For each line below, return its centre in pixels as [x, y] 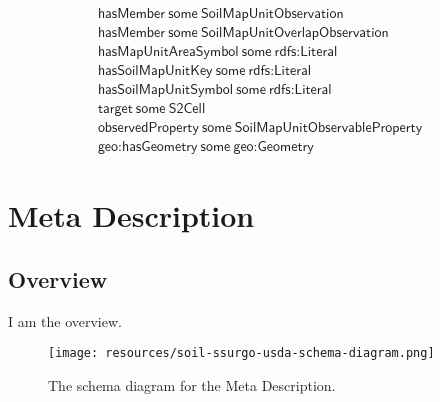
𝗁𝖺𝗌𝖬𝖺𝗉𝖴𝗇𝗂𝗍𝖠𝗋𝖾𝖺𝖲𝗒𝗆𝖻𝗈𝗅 [168, 52]
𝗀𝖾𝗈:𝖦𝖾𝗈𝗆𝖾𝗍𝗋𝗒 [273, 147]
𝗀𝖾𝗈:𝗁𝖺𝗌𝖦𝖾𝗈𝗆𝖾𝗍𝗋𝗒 [147, 147]
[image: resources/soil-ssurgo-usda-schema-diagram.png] [241, 353]
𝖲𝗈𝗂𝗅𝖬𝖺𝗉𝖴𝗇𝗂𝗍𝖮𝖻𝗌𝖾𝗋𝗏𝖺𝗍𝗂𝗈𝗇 [272, 14]
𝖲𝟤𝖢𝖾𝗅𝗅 [187, 109]
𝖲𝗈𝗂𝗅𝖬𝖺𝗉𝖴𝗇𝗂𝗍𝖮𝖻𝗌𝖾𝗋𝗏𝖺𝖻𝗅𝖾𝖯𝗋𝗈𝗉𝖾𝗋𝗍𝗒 [328, 128]
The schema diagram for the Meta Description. [192, 385]
